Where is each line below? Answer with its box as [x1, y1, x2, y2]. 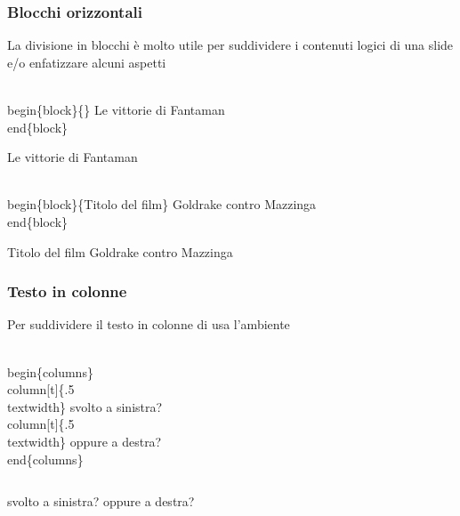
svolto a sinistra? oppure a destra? [7, 492, 195, 511]
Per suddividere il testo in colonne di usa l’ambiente [7, 315, 290, 334]
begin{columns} [7, 362, 93, 381]
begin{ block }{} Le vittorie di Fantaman [7, 101, 225, 118]
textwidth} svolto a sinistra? [7, 397, 163, 415]
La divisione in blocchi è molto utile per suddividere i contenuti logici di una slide [7, 36, 454, 54]
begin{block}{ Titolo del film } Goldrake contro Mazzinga [7, 195, 317, 214]
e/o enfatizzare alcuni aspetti [7, 52, 166, 71]
